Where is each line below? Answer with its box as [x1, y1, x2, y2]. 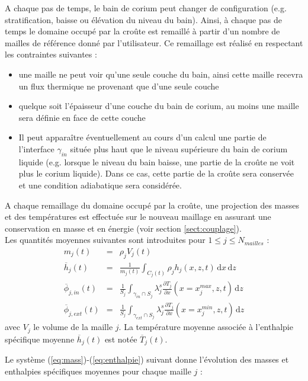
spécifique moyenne [5, 332, 75, 345]
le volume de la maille [33, 321, 113, 333]
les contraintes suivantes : [5, 48, 97, 60]
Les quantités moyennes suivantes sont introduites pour [5, 233, 206, 246]
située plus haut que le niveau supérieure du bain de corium [70, 142, 288, 155]
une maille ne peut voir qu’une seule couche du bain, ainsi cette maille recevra [18, 68, 303, 80]
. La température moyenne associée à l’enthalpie [118, 321, 293, 333]
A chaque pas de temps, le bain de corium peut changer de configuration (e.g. [5, 2, 287, 14]
